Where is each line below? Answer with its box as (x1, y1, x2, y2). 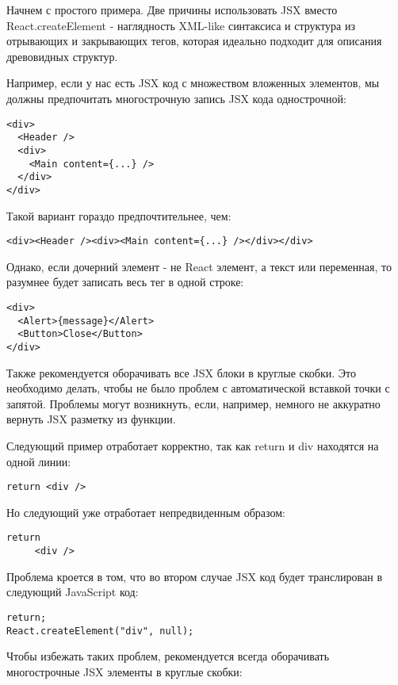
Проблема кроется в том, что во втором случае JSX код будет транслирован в (6, 568, 382, 584)
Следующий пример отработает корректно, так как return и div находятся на (6, 437, 379, 453)
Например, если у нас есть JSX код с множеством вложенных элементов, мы (6, 75, 380, 91)
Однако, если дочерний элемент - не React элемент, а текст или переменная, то (6, 258, 392, 274)
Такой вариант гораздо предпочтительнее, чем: (6, 207, 232, 224)
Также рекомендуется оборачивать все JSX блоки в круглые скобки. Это (6, 364, 356, 381)
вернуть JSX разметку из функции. (6, 411, 176, 427)
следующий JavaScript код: (6, 584, 139, 600)
